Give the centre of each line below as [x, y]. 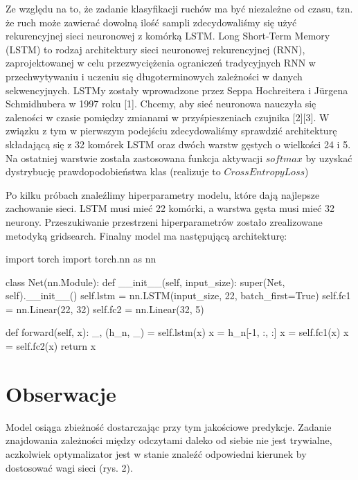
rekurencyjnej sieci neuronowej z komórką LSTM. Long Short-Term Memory [168, 36]
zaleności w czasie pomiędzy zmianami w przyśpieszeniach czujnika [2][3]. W [168, 117]
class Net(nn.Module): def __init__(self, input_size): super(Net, [145, 282]
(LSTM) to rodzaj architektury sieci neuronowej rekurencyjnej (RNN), [155, 49]
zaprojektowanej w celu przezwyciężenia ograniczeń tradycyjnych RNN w [161, 63]
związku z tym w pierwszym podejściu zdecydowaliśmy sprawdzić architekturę [171, 131]
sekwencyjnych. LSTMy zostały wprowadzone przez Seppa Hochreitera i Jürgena [177, 90]
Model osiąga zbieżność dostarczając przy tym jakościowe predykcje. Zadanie [169, 426]
